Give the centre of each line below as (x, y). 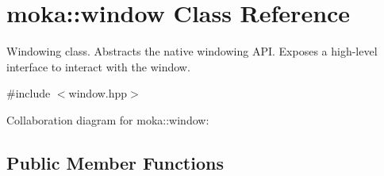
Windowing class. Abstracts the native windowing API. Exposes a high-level (192, 51)
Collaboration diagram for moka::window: (108, 119)
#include (29, 93)
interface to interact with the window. (98, 66)
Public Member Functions (115, 162)
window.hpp (98, 93)
